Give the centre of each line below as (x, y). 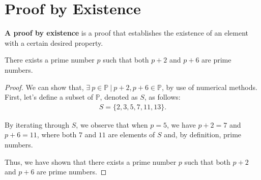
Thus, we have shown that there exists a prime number (91, 161)
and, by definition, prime (203, 134)
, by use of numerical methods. (209, 87)
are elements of (132, 134)
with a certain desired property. (54, 42)
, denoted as (119, 97)
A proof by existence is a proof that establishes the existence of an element (126, 33)
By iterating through (37, 124)
